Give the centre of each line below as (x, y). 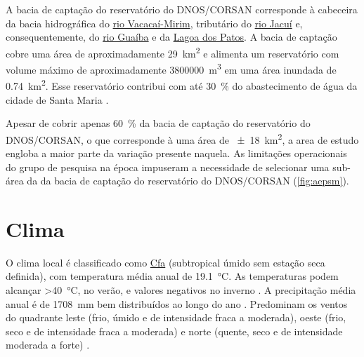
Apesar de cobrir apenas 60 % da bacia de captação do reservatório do (158, 123)
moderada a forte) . (48, 345)
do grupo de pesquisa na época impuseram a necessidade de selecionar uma (168, 167)
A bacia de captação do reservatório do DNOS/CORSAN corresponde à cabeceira (182, 9)
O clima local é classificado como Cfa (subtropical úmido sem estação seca (165, 262)
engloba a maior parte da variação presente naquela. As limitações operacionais (176, 153)
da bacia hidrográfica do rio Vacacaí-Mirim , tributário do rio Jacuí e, (154, 23)
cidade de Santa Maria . (57, 99)
